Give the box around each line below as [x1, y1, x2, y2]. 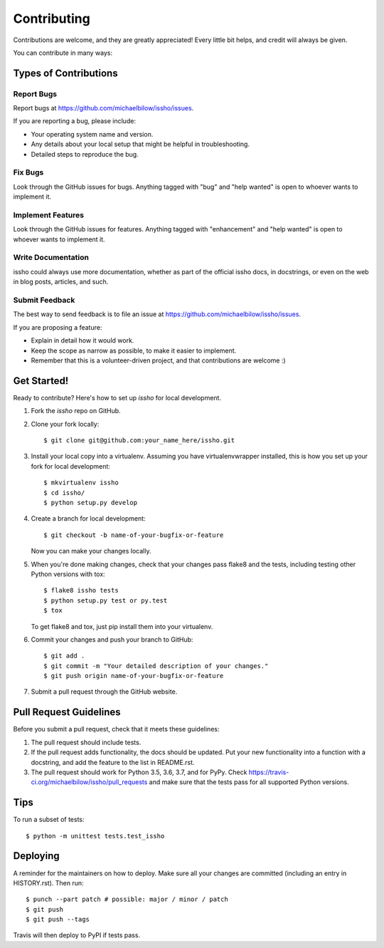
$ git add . [43, 652, 85, 660]
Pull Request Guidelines [13, 706, 121, 719]
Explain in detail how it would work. [31, 336, 134, 345]
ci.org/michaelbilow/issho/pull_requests [31, 778, 148, 786]
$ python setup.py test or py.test [43, 596, 168, 605]
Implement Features [13, 210, 85, 220]
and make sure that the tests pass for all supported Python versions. [149, 778, 350, 786]
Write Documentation [13, 253, 89, 263]
